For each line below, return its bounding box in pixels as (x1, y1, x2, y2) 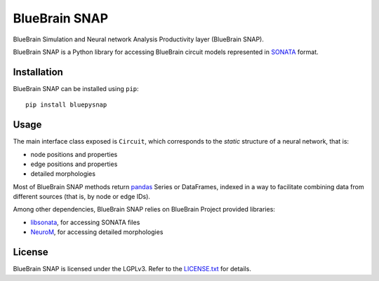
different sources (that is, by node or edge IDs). (13, 193, 151, 201)
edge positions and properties (30, 160, 118, 168)
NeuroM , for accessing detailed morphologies (30, 228, 164, 236)
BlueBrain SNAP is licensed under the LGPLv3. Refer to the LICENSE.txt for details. (13, 265, 252, 273)
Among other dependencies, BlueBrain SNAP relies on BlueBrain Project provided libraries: (13, 205, 275, 214)
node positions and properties (30, 150, 118, 158)
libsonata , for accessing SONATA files (30, 218, 140, 226)
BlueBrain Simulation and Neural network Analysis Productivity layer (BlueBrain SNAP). (13, 35, 265, 43)
